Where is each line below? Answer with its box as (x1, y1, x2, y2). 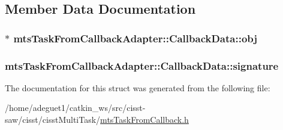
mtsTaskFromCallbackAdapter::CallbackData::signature (5, 58, 279, 73)
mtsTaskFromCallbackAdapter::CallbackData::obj (13, 30, 258, 45)
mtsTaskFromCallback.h (100, 113, 189, 126)
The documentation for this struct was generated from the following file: (5, 81, 270, 94)
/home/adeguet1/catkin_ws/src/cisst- (5, 101, 146, 114)
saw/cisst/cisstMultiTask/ (5, 113, 101, 126)
